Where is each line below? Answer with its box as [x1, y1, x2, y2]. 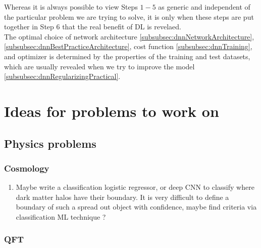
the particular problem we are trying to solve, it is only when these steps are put [4, 11, 254, 22]
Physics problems [4, 135, 96, 151]
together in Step [4, 21, 54, 32]
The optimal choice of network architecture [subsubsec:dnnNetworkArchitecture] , [4, 31, 254, 42]
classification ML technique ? [16, 211, 106, 222]
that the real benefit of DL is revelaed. [62, 21, 181, 32]
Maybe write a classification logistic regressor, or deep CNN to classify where [16, 182, 254, 192]
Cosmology [4, 161, 49, 174]
